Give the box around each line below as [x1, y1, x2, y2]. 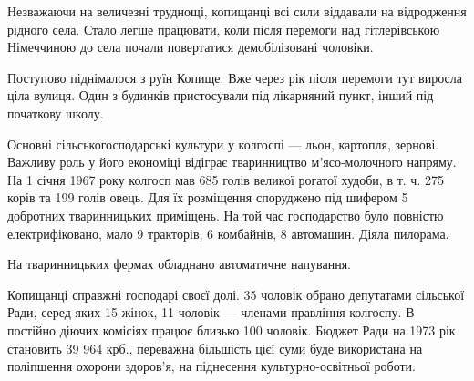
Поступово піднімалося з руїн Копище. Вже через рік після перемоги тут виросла [7, 67, 462, 87]
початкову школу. [7, 103, 104, 122]
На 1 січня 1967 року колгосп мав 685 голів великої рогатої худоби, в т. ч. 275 [7, 170, 444, 189]
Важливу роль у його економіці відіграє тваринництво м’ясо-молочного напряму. [7, 152, 457, 171]
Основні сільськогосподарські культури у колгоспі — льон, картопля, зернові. [7, 134, 439, 153]
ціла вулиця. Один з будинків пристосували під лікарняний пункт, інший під [7, 86, 434, 105]
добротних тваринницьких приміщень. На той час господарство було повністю [7, 205, 444, 224]
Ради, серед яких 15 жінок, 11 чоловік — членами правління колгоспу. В [7, 303, 415, 322]
